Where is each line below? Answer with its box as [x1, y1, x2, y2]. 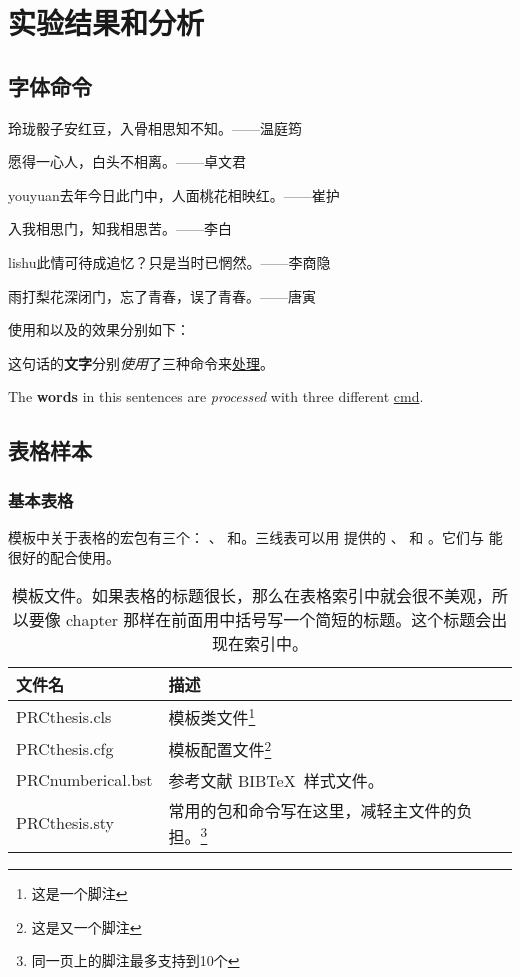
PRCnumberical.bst [16, 768, 153, 792]
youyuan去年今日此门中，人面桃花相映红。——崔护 [8, 184, 340, 205]
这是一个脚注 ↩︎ [31, 883, 128, 904]
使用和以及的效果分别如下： [8, 319, 190, 340]
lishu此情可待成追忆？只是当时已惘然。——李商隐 [8, 251, 331, 272]
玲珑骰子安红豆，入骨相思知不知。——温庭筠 [8, 117, 302, 138]
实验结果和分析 [8, 2, 205, 43]
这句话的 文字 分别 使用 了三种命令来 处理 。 [8, 352, 274, 373]
